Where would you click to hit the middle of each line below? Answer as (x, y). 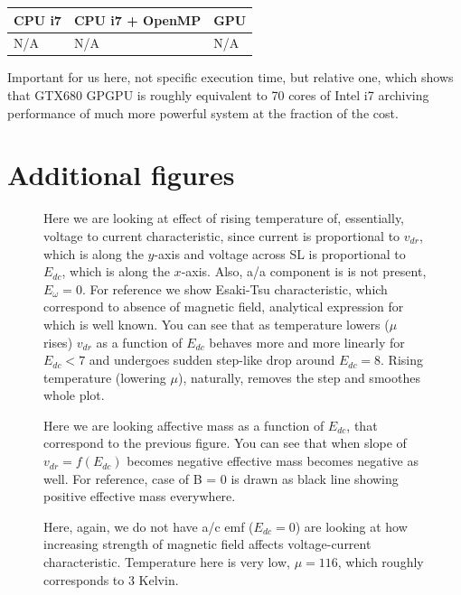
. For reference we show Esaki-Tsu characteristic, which (235, 288)
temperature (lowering (105, 377)
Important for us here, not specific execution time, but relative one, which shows (230, 77)
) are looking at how (351, 526)
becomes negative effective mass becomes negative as (273, 461)
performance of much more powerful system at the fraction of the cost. (203, 112)
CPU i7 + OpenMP (137, 19)
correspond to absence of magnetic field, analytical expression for (224, 307)
